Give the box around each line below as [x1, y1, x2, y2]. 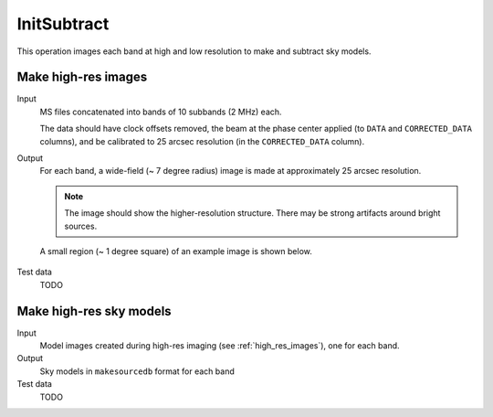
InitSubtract [16, 14, 110, 34]
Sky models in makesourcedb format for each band [39, 366, 235, 377]
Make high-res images [16, 69, 148, 85]
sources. [64, 220, 98, 231]
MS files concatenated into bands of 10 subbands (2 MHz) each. [39, 106, 282, 117]
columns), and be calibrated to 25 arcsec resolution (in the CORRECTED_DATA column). [39, 135, 365, 146]
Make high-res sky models [16, 303, 173, 319]
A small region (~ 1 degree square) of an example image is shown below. [39, 245, 312, 256]
